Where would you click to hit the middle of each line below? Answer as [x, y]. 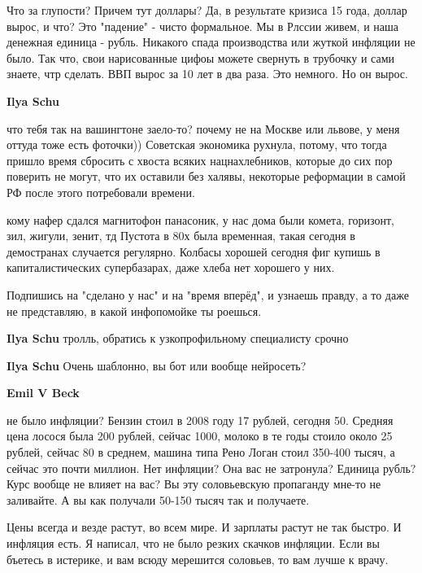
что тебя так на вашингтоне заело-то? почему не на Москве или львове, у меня [203, 128]
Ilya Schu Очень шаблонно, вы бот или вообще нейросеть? [157, 365]
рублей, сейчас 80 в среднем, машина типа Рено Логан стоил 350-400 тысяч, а [201, 452]
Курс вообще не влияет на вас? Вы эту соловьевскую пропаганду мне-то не [194, 484]
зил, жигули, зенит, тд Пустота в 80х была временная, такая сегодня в [181, 236]
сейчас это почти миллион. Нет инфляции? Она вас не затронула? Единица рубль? [211, 468]
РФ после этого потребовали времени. [101, 192]
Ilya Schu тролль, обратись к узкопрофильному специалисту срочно [178, 338]
